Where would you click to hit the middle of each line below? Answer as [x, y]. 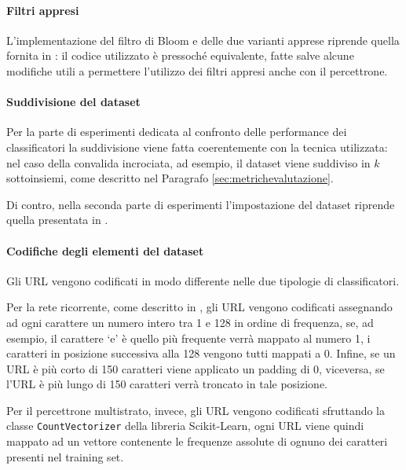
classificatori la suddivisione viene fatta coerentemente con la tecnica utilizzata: [197, 147]
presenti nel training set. [65, 456]
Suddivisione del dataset [73, 102]
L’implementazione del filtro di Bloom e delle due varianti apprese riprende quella [203, 40]
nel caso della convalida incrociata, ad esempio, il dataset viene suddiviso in [188, 162]
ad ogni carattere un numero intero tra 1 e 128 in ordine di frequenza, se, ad [190, 322]
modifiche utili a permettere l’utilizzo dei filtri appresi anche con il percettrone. [197, 70]
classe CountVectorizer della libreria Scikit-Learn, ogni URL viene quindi [185, 426]
